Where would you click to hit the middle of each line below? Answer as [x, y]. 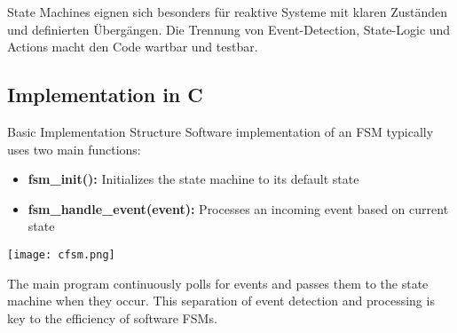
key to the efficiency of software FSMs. [112, 317]
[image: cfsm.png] [61, 254]
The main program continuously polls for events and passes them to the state [218, 283]
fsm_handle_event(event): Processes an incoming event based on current [238, 208]
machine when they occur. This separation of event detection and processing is [221, 301]
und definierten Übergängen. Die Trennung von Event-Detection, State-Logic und [229, 29]
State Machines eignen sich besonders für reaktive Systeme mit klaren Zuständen [228, 12]
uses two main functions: [74, 149]
